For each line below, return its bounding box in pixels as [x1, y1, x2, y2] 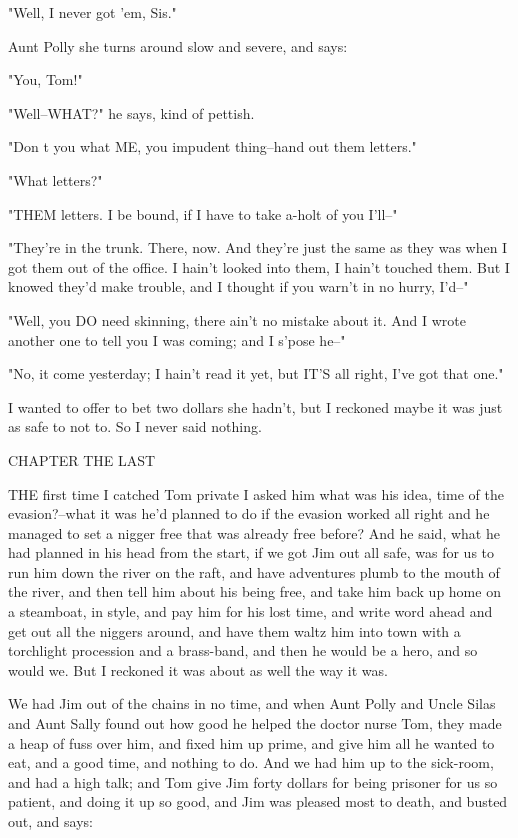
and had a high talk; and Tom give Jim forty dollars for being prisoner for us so [8, 771, 498, 792]
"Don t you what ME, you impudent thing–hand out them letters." [8, 136, 417, 157]
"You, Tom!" [8, 69, 83, 90]
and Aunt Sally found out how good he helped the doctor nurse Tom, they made [8, 713, 502, 734]
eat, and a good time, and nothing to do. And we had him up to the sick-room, [8, 752, 494, 773]
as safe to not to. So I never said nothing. [8, 416, 262, 437]
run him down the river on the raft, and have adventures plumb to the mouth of [8, 561, 500, 582]
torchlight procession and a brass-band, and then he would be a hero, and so [8, 640, 478, 661]
